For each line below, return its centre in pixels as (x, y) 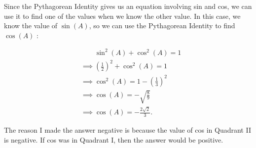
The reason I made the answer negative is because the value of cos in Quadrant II (128, 130)
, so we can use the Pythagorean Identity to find (162, 25)
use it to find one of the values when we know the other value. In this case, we (122, 16)
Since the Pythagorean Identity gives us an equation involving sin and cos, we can (128, 6)
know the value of (31, 25)
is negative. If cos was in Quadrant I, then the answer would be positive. (114, 139)
